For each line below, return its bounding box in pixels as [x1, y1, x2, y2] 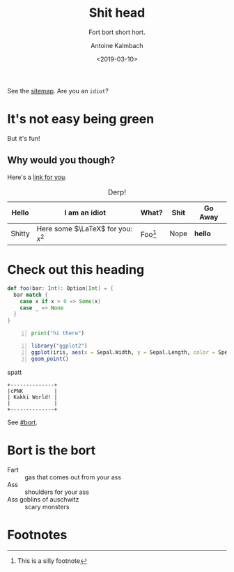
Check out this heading [7, 262, 145, 278]
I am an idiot [64, 208, 107, 217]
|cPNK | [7, 387, 58, 394]
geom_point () [31, 355, 69, 362]
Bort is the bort [7, 442, 96, 458]
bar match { [13, 291, 49, 298]
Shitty [10, 229, 30, 238]
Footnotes [7, 527, 68, 543]
